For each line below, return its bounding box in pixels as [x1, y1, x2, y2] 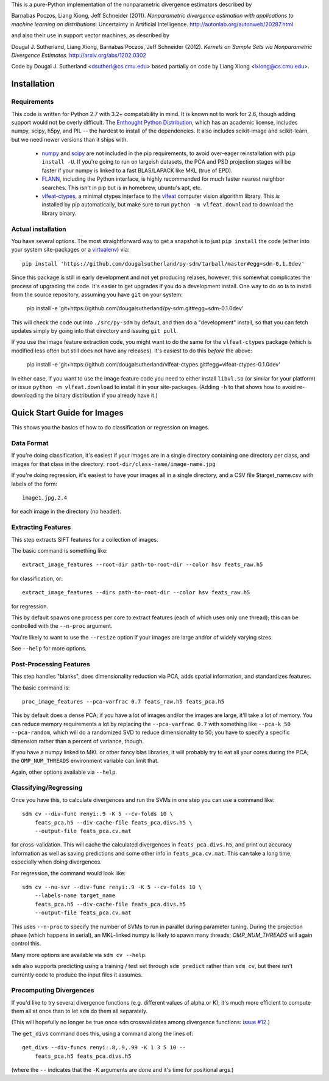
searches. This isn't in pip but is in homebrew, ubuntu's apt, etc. [41, 184, 202, 191]
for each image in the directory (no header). [11, 508, 122, 515]
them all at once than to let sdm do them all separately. [11, 1008, 148, 1015]
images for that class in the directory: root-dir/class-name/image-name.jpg [11, 460, 216, 467]
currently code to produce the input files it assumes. [11, 971, 143, 978]
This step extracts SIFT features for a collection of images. [11, 536, 158, 543]
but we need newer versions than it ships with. [11, 136, 128, 143]
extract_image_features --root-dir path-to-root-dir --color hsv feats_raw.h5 [22, 561, 263, 568]
